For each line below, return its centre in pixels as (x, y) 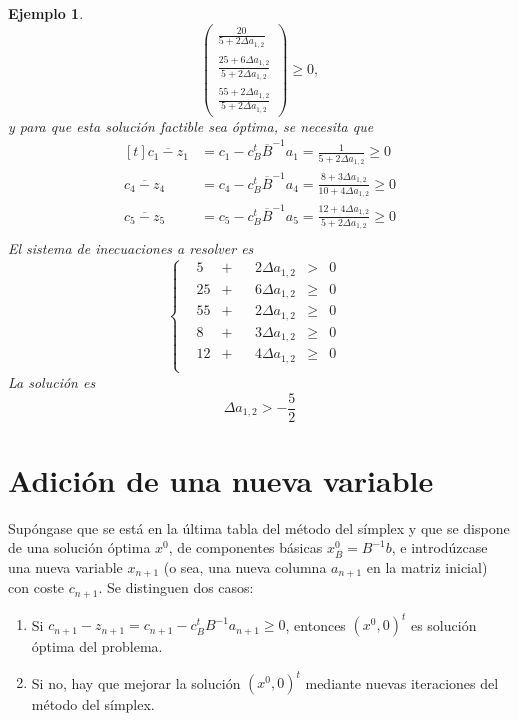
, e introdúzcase (439, 547)
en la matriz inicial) (427, 566)
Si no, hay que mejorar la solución (136, 682)
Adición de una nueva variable (221, 479)
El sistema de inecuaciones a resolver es (131, 248)
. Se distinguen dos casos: (176, 587)
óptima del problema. (97, 646)
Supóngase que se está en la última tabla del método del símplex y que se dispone (259, 527)
